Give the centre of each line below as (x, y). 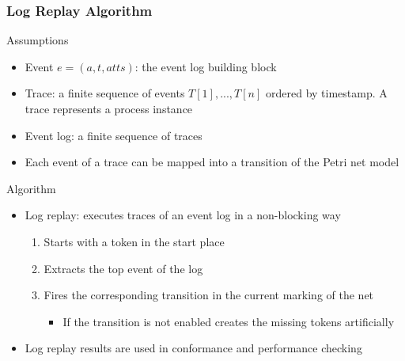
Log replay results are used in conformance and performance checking (193, 348)
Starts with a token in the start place (134, 241)
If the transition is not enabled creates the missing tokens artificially (229, 321)
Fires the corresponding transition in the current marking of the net (209, 295)
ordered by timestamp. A (327, 93)
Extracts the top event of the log (123, 268)
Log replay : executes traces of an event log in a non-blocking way (183, 215)
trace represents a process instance (109, 108)
